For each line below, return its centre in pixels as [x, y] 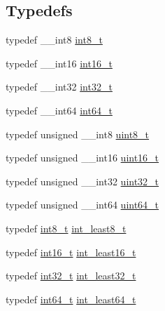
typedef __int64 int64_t [59, 110]
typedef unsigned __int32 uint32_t [82, 181]
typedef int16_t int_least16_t [71, 252]
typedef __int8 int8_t [54, 40]
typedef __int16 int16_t [59, 63]
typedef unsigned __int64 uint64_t [82, 205]
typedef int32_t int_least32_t [71, 276]
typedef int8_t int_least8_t [66, 228]
